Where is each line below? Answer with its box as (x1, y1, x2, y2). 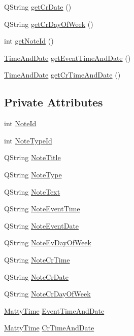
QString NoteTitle (4, 152, 61, 163)
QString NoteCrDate (4, 271, 69, 282)
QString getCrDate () (4, 2, 72, 12)
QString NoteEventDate (4, 220, 79, 231)
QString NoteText (4, 186, 60, 197)
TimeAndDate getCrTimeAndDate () (4, 69, 121, 80)
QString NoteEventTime (4, 203, 80, 214)
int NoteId (4, 118, 37, 129)
